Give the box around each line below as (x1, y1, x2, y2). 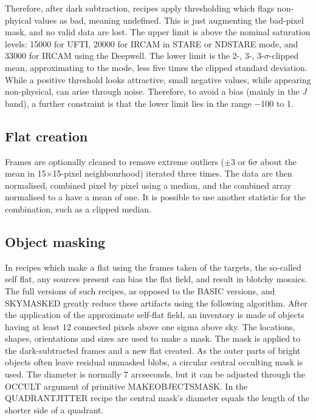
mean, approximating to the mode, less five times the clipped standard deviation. (5, 61, 307, 73)
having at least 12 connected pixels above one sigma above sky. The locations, (5, 320, 295, 333)
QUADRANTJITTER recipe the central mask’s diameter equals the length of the (5, 391, 310, 404)
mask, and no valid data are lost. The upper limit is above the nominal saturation (5, 25, 311, 38)
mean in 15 (5, 167, 46, 180)
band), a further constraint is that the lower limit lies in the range (5, 97, 252, 109)
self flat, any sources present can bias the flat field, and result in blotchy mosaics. (5, 273, 307, 285)
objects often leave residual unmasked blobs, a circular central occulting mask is (5, 356, 303, 368)
